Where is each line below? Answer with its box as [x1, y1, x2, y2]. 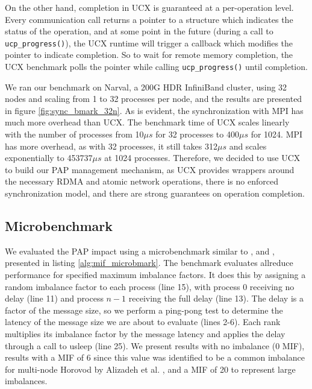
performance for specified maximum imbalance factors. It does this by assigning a [5, 268, 306, 281]
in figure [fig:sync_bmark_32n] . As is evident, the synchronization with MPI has [5, 104, 304, 116]
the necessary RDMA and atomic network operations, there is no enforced [5, 175, 278, 188]
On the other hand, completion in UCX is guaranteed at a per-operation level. [5, 1, 294, 13]
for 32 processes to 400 [155, 128, 239, 141]
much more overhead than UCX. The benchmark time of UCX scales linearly [5, 116, 290, 128]
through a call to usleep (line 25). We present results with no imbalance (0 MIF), [5, 339, 305, 352]
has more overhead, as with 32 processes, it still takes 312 [5, 139, 217, 152]
